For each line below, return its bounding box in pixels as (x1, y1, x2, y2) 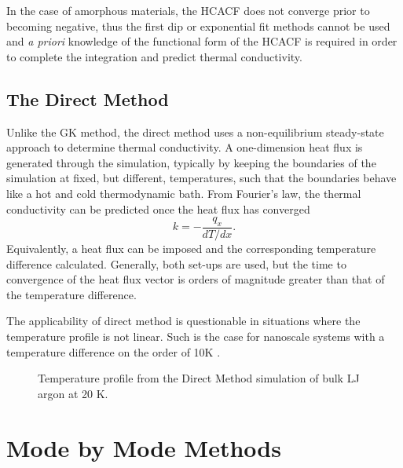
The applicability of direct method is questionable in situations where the (6, 313, 361, 329)
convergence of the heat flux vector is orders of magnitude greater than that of (6, 271, 385, 287)
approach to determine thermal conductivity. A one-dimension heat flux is (6, 139, 363, 155)
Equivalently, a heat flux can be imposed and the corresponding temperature (6, 239, 376, 256)
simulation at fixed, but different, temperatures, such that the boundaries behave (6, 170, 397, 186)
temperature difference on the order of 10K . (6, 343, 221, 360)
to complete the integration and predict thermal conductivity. (6, 48, 302, 64)
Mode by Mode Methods (6, 431, 281, 463)
